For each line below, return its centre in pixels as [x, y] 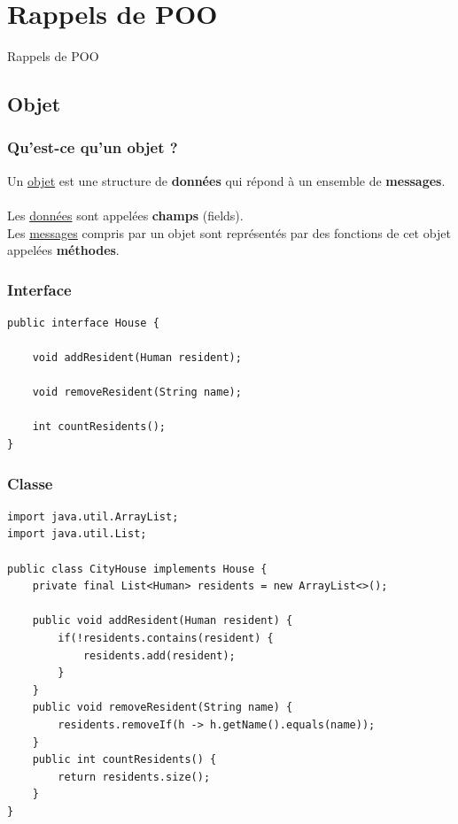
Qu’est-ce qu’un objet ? [93, 147]
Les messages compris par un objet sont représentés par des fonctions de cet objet [229, 232]
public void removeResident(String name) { [163, 708]
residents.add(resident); [159, 655]
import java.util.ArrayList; [93, 516]
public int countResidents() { [124, 760]
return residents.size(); [134, 777]
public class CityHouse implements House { [137, 569]
